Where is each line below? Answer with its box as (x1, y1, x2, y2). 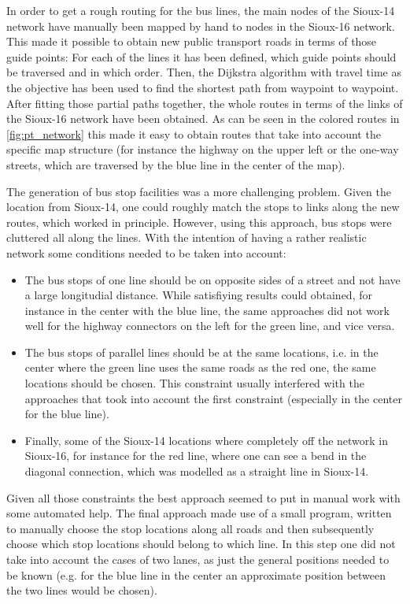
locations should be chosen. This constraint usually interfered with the (24, 375, 364, 391)
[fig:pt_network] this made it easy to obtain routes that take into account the (6, 125, 381, 142)
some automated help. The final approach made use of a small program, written (6, 505, 392, 521)
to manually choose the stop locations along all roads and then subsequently (6, 520, 375, 536)
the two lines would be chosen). (6, 582, 157, 598)
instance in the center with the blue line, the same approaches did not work (24, 302, 390, 318)
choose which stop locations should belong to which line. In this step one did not (6, 535, 396, 552)
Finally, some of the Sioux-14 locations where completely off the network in (24, 432, 389, 448)
